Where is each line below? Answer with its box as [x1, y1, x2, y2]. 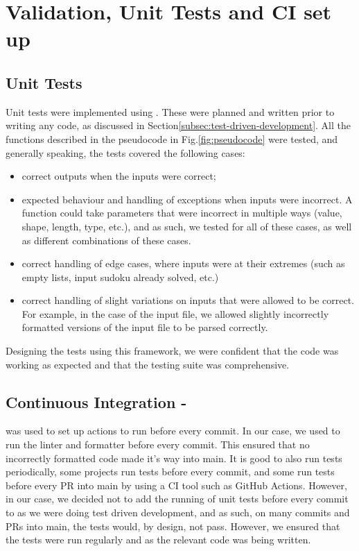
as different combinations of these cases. [21, 232, 191, 247]
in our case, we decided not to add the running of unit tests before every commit [6, 491, 349, 506]
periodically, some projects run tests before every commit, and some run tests [6, 464, 335, 479]
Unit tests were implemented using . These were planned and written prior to [6, 104, 335, 119]
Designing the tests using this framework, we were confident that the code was [6, 344, 339, 358]
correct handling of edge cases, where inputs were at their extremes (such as [21, 256, 345, 271]
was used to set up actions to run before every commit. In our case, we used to [6, 423, 340, 438]
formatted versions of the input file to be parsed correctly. [21, 320, 268, 334]
